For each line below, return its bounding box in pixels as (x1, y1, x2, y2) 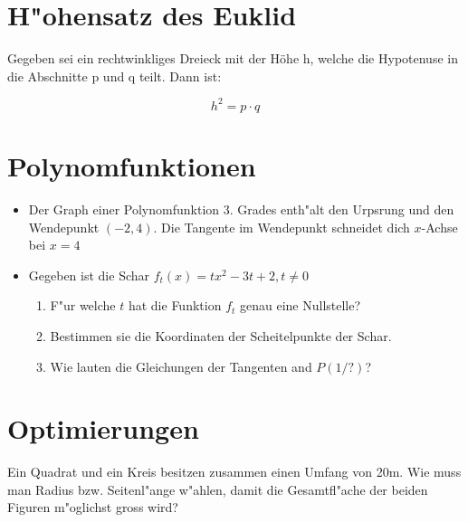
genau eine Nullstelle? (239, 296, 361, 315)
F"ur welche (50, 296, 116, 315)
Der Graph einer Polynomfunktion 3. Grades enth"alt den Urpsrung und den (28, 199, 454, 218)
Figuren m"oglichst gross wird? (7, 498, 178, 517)
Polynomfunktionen (7, 147, 256, 184)
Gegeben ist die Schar (28, 265, 150, 284)
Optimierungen (7, 410, 199, 447)
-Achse (421, 217, 458, 236)
